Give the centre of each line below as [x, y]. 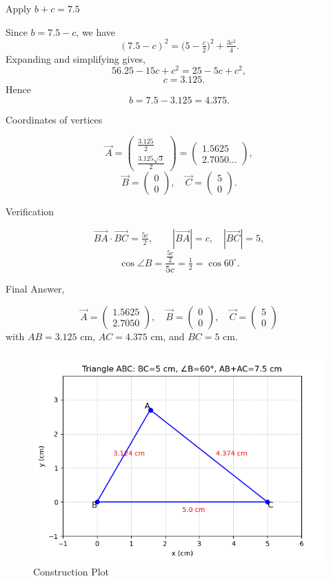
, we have [96, 31]
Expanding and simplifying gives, [76, 58]
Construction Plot [71, 572]
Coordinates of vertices [54, 119]
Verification [30, 211]
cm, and [168, 336]
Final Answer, [35, 289]
